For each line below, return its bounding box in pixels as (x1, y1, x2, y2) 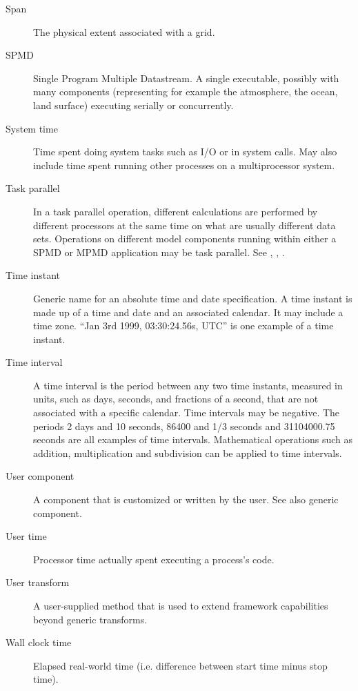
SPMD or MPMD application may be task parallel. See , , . (33, 244, 285, 259)
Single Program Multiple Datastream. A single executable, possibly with (33, 70, 339, 85)
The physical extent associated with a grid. (33, 24, 215, 39)
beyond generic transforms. (33, 612, 148, 626)
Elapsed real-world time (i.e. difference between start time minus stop (33, 658, 328, 672)
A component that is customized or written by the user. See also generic (33, 492, 339, 507)
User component (6, 469, 74, 483)
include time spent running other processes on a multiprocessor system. (33, 157, 335, 172)
